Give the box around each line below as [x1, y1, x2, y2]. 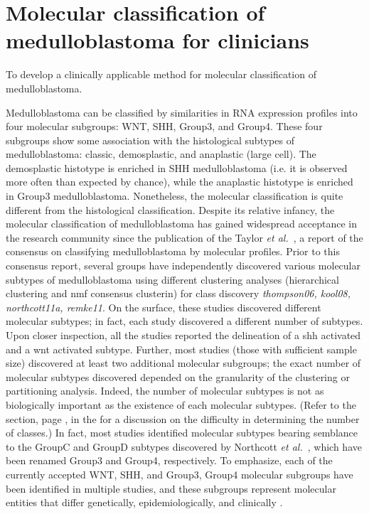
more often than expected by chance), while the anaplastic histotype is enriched [6, 174, 353, 189]
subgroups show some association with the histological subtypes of [6, 132, 294, 147]
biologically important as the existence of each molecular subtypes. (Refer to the [6, 397, 356, 412]
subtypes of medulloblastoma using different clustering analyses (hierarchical [6, 272, 339, 287]
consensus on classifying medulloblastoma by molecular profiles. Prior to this [6, 244, 340, 259]
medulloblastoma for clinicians [6, 26, 309, 55]
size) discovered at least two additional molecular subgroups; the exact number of [6, 355, 361, 370]
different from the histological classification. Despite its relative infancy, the [6, 202, 335, 217]
